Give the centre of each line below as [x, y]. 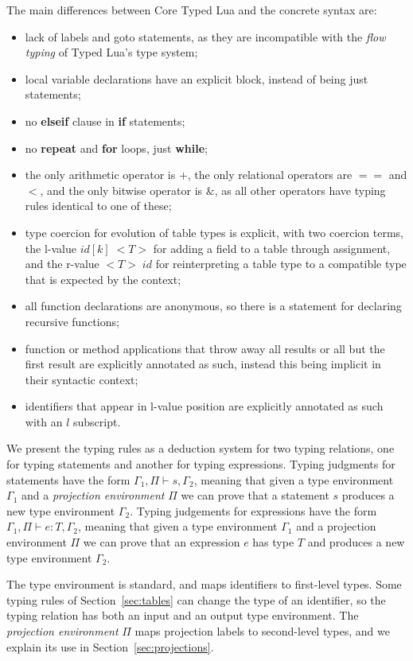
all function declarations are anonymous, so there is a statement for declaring [213, 306]
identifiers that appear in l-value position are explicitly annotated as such [204, 406]
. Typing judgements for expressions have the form [253, 510]
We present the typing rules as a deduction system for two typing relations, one [201, 448]
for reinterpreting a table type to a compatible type [281, 264]
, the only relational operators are [270, 175]
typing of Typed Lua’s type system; [111, 52]
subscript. [97, 421]
